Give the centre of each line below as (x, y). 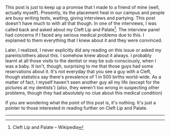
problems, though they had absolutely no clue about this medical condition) (84, 93)
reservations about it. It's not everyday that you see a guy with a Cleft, (78, 71)
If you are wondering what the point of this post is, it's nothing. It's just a (80, 102)
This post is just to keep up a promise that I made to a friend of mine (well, (82, 7)
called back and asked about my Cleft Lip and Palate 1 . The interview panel (83, 29)
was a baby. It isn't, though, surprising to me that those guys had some (79, 66)
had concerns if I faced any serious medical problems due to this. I (75, 35)
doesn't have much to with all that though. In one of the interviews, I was (81, 23)
